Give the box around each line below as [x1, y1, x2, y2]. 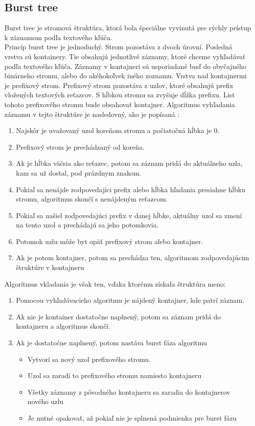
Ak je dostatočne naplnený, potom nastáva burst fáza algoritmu [16, 337, 207, 348]
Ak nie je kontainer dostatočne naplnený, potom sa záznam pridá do [16, 311, 221, 321]
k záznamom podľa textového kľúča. [4, 32, 113, 42]
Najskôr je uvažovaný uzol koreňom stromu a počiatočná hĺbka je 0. [16, 125, 220, 135]
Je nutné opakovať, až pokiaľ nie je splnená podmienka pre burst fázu [27, 413, 237, 423]
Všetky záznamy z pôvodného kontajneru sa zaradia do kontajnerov [27, 386, 231, 397]
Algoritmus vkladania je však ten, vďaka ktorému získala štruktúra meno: [4, 278, 226, 289]
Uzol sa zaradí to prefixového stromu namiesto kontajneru [27, 370, 202, 381]
